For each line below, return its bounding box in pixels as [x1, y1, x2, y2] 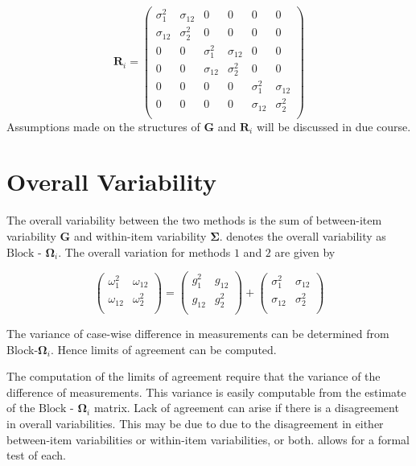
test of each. [6, 447, 66, 464]
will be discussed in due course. [256, 118, 411, 134]
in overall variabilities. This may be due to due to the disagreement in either [6, 415, 384, 432]
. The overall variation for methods [58, 243, 231, 260]
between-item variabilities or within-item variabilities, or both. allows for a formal [6, 431, 410, 447]
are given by [274, 243, 336, 260]
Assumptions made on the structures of [6, 118, 200, 134]
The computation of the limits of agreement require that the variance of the [6, 368, 381, 385]
